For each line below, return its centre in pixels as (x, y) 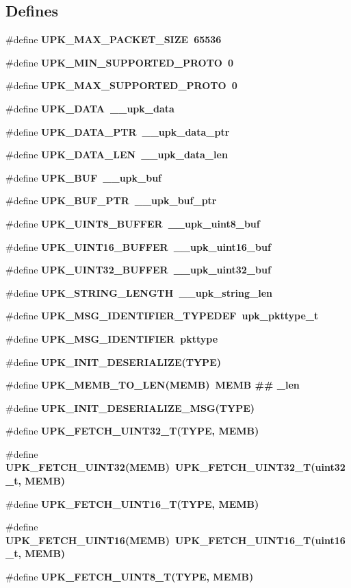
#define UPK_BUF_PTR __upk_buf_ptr (111, 200)
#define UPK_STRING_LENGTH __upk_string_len (139, 292)
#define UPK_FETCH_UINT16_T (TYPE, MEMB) (132, 503)
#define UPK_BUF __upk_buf (84, 177)
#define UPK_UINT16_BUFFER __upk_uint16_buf (138, 246)
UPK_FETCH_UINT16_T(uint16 (260, 540)
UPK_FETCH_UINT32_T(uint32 (260, 467)
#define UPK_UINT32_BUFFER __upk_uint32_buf (138, 270)
